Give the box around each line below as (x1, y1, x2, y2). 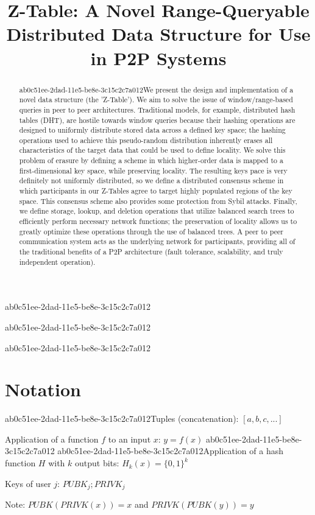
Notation (5, 377, 81, 402)
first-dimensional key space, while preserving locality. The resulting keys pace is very (19, 165, 288, 175)
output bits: (75, 457, 119, 469)
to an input (108, 432, 151, 445)
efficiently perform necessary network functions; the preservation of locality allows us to (19, 216, 297, 226)
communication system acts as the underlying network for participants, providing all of (19, 236, 296, 247)
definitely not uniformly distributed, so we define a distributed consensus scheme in (19, 175, 284, 186)
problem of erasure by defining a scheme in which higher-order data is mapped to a (19, 155, 283, 166)
